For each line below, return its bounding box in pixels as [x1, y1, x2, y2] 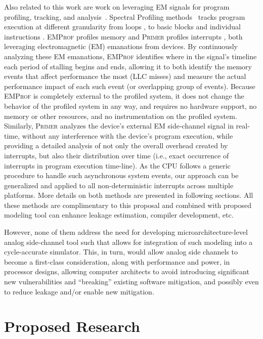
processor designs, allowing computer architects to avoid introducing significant [4, 266, 249, 277]
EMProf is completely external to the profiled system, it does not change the [4, 91, 244, 101]
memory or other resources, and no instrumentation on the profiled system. [4, 110, 237, 121]
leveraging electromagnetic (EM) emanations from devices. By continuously [4, 41, 238, 52]
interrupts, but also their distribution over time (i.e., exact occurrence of [4, 150, 229, 160]
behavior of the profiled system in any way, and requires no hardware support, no [4, 100, 257, 111]
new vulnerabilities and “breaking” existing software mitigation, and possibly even [4, 276, 259, 287]
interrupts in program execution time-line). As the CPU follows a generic [4, 160, 231, 171]
